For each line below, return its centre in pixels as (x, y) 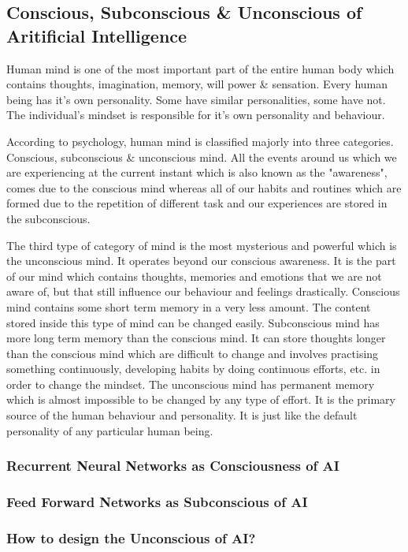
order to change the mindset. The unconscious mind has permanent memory (191, 384)
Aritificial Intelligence (97, 35)
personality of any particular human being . (110, 430)
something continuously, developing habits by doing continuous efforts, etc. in (193, 369)
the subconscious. (48, 218)
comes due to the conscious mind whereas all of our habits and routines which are (204, 187)
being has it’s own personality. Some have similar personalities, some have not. (196, 99)
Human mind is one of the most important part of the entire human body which (200, 68)
